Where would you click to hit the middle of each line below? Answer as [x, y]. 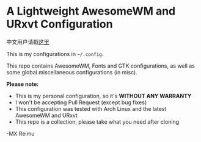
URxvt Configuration [60, 24]
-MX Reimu [20, 133]
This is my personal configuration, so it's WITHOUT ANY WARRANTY [103, 96]
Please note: [23, 84]
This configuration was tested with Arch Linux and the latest [91, 108]
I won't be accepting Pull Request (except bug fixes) [81, 102]
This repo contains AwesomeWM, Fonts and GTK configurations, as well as [101, 66]
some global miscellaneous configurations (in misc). [72, 72]
